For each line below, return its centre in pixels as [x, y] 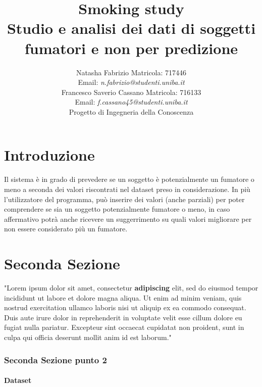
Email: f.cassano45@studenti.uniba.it [131, 102]
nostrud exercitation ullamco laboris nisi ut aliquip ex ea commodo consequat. [125, 307]
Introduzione [49, 155]
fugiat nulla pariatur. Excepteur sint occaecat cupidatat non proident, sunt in [124, 327]
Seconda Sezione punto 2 [56, 359]
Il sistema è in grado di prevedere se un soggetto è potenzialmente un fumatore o [129, 179]
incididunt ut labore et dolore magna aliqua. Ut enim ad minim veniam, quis [123, 297]
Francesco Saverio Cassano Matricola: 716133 [131, 92]
